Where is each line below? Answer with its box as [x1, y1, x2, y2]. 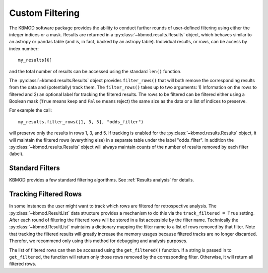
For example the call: [9, 107, 52, 113]
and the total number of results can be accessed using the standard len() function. [9, 68, 182, 74]
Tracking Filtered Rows [9, 190, 82, 198]
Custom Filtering [9, 7, 80, 18]
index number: [9, 45, 39, 52]
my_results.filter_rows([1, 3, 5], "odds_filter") [18, 119, 144, 124]
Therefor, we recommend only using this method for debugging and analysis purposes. [9, 238, 188, 244]
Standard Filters [9, 164, 60, 173]
